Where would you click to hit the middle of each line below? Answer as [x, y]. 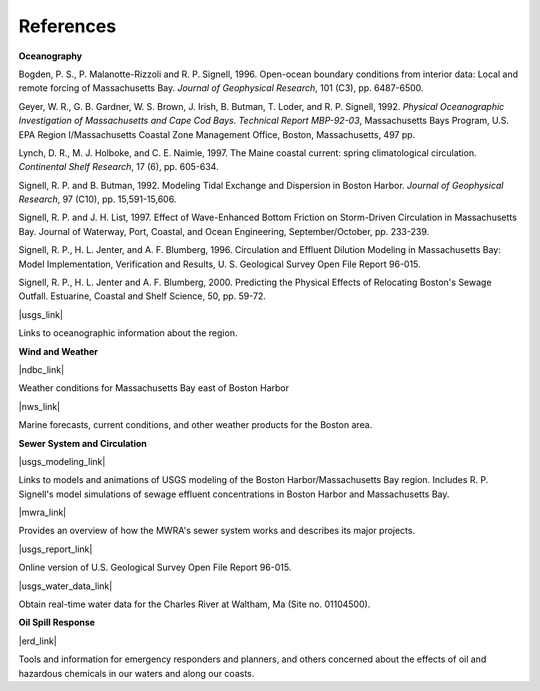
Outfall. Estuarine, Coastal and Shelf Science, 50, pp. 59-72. [142, 296]
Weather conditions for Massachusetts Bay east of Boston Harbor [154, 388]
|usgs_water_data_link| [65, 586]
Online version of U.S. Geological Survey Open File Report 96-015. [155, 567]
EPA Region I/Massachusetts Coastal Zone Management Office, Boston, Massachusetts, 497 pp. [217, 134]
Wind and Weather [58, 351]
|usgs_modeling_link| [62, 461]
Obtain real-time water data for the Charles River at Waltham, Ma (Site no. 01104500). [194, 604]
